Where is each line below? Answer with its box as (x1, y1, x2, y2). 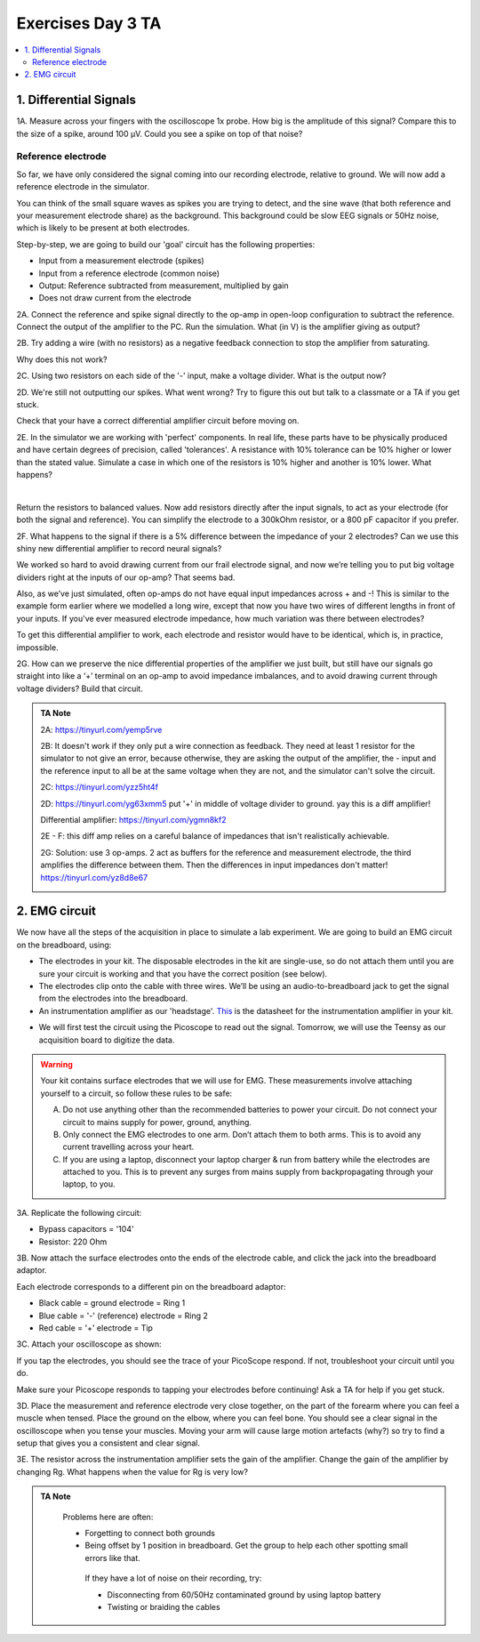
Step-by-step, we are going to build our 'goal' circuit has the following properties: (16, 238, 316, 249)
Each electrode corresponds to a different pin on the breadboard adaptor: (16, 1281, 286, 1292)
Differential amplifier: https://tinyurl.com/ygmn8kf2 (40, 814, 227, 825)
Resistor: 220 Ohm (38, 1236, 108, 1247)
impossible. (16, 641, 59, 653)
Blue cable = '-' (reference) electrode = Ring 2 (38, 1310, 209, 1321)
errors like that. (84, 1552, 141, 1563)
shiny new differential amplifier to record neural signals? (16, 543, 222, 553)
